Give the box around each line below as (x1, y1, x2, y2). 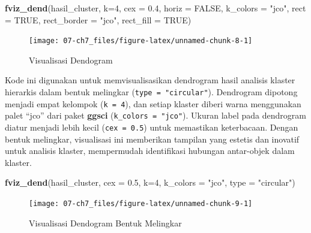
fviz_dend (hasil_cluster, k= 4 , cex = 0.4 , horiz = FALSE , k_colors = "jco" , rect (5, 2, 306, 14)
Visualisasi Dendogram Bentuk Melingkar (29, 216, 182, 229)
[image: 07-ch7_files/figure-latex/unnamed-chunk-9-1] (29, 199, 253, 208)
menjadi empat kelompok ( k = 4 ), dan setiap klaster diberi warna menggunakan (5, 97, 301, 110)
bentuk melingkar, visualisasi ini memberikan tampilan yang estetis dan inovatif (5, 132, 300, 145)
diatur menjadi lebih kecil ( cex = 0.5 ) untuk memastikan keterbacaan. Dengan (5, 121, 298, 133)
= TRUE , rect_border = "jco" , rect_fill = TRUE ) (5, 13, 192, 26)
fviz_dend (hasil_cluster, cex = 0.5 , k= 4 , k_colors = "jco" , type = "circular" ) (5, 176, 295, 189)
